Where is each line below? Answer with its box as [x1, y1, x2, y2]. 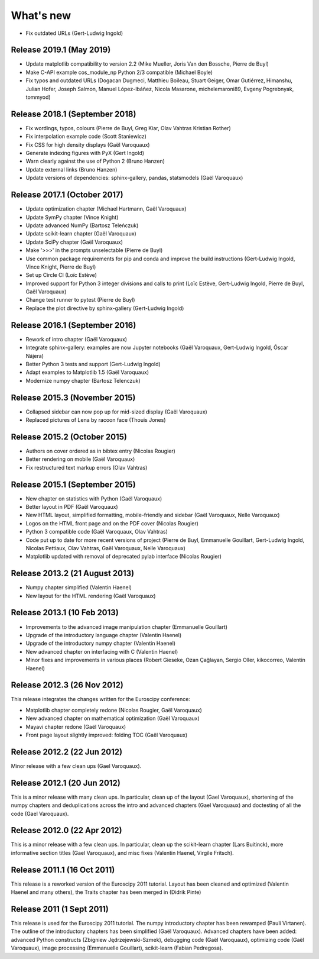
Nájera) [25, 352, 44, 359]
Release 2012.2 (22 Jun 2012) [11, 747, 123, 757]
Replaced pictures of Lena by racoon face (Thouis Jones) [25, 416, 166, 424]
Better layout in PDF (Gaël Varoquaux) [25, 503, 118, 510]
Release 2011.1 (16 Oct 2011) [11, 864, 115, 875]
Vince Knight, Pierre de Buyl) [25, 263, 96, 270]
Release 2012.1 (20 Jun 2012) [11, 778, 121, 788]
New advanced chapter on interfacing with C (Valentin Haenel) [25, 648, 178, 655]
